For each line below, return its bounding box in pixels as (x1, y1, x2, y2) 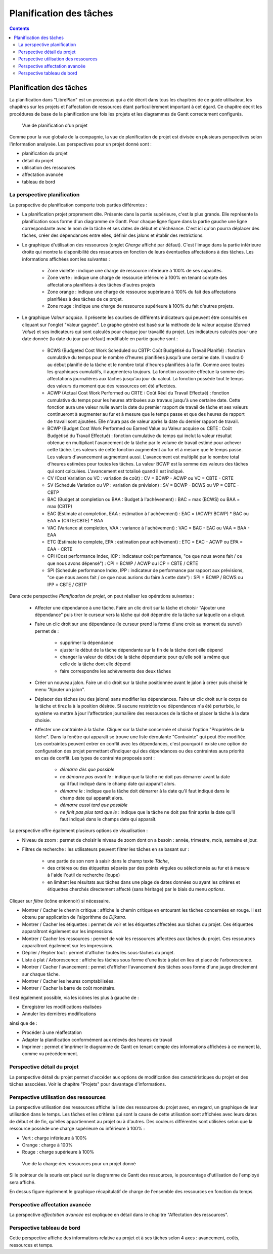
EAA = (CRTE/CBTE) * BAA (47, 518, 104, 524)
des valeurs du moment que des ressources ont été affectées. (47, 383, 177, 389)
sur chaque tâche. (22, 971, 60, 977)
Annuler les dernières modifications (22, 1011, 96, 1017)
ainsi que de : (9, 1020, 37, 1026)
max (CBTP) (47, 504, 73, 510)
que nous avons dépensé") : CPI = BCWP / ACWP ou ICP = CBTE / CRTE (47, 560, 198, 566)
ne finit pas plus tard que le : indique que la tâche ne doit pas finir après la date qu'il (60, 809, 235, 815)
